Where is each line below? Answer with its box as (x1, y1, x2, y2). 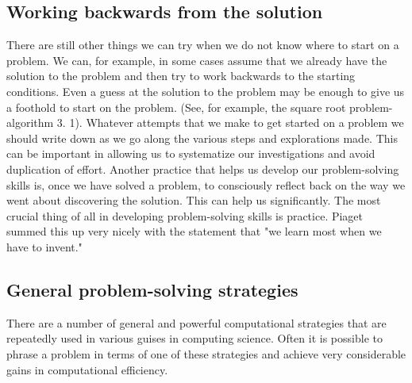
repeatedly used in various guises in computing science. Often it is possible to (6, 330, 383, 347)
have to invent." (6, 238, 83, 255)
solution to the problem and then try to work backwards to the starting (6, 67, 356, 84)
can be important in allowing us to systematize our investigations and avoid (6, 145, 375, 162)
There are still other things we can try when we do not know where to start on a (6, 36, 399, 53)
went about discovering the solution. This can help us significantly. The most (6, 192, 381, 209)
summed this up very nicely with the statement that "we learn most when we (6, 223, 382, 239)
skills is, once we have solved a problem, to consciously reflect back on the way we (6, 176, 406, 193)
